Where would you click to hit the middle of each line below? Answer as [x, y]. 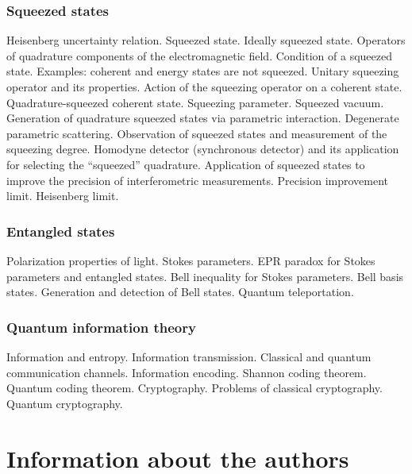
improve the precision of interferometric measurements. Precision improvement [198, 180]
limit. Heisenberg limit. [63, 196]
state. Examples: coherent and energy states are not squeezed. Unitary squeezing [203, 71]
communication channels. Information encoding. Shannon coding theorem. [187, 372]
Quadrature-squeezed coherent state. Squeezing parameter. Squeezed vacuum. [195, 102]
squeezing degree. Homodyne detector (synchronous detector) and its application [203, 149]
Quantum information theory [101, 327]
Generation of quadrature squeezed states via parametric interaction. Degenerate [203, 118]
